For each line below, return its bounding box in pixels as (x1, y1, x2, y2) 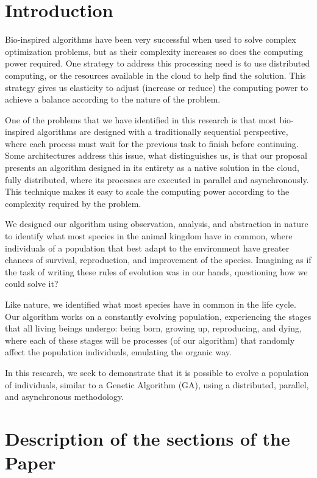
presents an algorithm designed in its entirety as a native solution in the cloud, (5, 161, 299, 174)
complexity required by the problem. (5, 197, 141, 209)
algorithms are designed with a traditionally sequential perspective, (37, 125, 288, 138)
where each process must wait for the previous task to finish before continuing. (5, 137, 299, 150)
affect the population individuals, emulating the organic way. (5, 346, 232, 358)
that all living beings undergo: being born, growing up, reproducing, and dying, (5, 322, 302, 335)
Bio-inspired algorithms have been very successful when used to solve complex (5, 33, 296, 46)
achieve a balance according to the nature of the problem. (5, 93, 221, 106)
